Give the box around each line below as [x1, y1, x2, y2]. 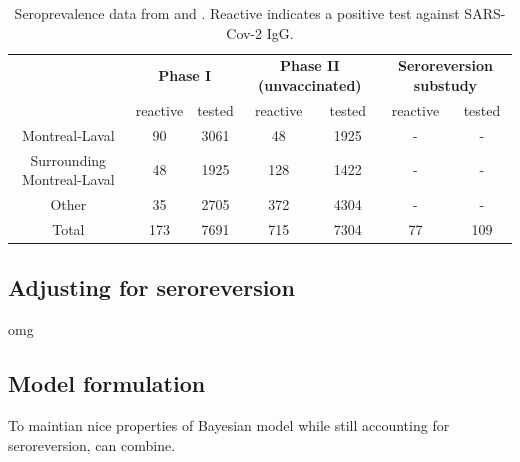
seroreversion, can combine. [8, 434, 176, 455]
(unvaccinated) [258, 75, 362, 96]
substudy [413, 75, 478, 96]
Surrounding [30, 149, 107, 170]
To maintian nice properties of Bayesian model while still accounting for [8, 414, 450, 435]
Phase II [280, 55, 340, 76]
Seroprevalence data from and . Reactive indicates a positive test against [14, 3, 460, 23]
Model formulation [8, 368, 206, 399]
